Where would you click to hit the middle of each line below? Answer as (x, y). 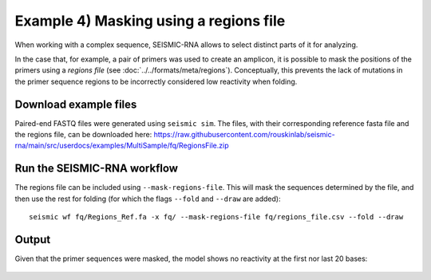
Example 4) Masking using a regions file (150, 21)
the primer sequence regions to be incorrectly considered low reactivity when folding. (156, 81)
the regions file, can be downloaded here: (83, 135)
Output (33, 239)
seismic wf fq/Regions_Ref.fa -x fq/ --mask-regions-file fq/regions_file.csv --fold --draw (216, 217)
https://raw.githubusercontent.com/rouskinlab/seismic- (244, 135)
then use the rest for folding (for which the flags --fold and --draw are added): (148, 199)
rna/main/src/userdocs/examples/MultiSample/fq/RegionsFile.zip (122, 146)
